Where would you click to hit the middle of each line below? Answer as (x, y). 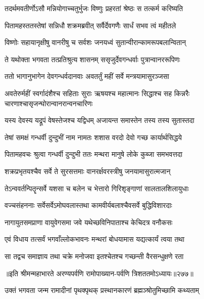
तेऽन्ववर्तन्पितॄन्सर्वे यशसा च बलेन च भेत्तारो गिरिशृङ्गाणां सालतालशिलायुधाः (97, 188)
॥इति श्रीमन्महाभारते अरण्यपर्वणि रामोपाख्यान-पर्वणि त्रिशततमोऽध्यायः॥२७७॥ (99, 273)
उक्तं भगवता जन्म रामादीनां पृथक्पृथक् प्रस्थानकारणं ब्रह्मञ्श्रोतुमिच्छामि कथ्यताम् (102, 290)
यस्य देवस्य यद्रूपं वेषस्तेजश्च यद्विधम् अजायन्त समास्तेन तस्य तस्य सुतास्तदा (99, 120)
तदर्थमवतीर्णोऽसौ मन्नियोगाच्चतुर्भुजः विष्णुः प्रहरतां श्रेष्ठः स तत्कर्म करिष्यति (94, 8)
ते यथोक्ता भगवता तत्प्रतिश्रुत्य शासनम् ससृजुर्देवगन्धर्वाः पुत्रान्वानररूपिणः (92, 59)
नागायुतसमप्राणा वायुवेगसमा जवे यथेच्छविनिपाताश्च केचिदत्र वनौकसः (89, 222)
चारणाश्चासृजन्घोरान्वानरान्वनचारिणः (49, 103)
